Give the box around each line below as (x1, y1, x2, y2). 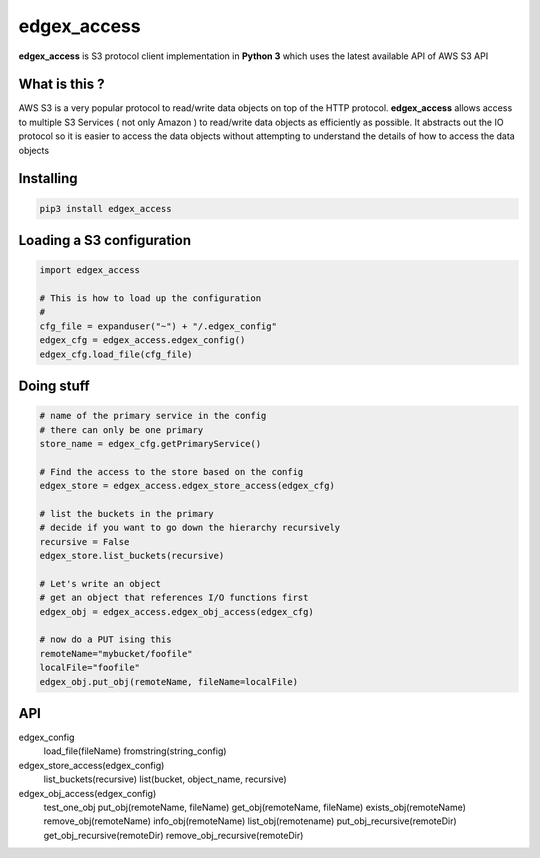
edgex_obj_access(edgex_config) (18, 787, 157, 799)
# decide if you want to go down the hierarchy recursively (39, 522, 341, 534)
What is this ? (18, 76, 105, 93)
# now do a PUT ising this (39, 634, 172, 645)
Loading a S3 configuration (18, 232, 192, 249)
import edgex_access (39, 265, 140, 276)
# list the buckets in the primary (39, 508, 214, 519)
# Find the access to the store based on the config (39, 466, 304, 477)
